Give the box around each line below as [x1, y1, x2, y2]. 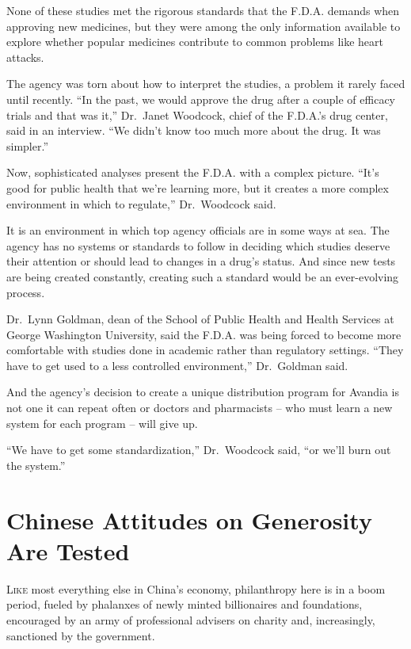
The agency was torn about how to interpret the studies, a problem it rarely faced [6, 75, 405, 92]
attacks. [6, 48, 44, 65]
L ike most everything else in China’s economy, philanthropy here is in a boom [6, 580, 386, 597]
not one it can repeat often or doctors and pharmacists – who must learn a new [6, 399, 393, 416]
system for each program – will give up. [6, 414, 198, 431]
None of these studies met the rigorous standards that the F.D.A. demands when [6, 2, 400, 18]
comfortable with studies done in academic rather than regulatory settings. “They [6, 342, 404, 358]
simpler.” [6, 137, 49, 154]
